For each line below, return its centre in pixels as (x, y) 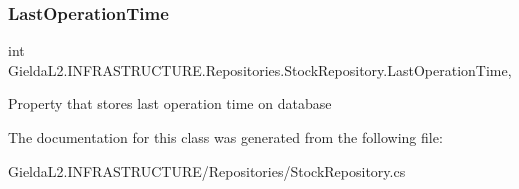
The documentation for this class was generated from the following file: (225, 137)
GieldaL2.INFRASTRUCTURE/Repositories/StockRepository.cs (207, 170)
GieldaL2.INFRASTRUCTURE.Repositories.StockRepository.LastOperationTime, (260, 69)
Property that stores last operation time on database (170, 103)
